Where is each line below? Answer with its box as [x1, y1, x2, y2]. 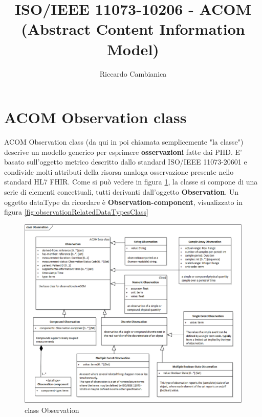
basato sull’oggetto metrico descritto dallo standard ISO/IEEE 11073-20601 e [4, 156, 247, 167]
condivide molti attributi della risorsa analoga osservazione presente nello [4, 166, 234, 177]
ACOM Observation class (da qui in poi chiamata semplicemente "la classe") [4, 136, 244, 147]
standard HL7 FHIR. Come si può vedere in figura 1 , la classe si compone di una [4, 176, 258, 187]
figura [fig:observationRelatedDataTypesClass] [4, 206, 148, 217]
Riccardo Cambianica [99, 68, 167, 79]
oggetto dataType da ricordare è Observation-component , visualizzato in [4, 196, 243, 207]
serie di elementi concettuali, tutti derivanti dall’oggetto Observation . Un [4, 187, 239, 197]
